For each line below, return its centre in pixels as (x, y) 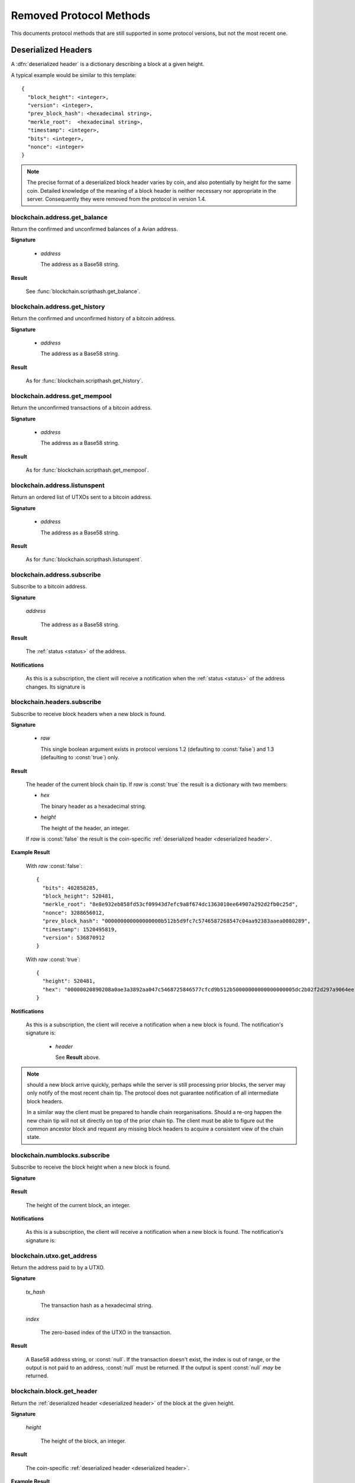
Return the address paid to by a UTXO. (58, 1267)
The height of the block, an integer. (83, 1441)
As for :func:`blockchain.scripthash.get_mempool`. (87, 470)
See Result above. (78, 1057)
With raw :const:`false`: (54, 865)
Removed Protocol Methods (81, 15)
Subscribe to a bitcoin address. (49, 587)
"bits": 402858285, (70, 888)
